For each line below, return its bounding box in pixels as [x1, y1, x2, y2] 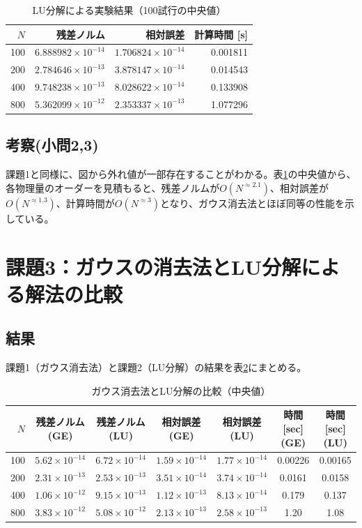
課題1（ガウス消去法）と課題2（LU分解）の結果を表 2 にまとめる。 [6, 360, 307, 375]
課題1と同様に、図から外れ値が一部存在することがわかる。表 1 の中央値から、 [6, 167, 356, 181]
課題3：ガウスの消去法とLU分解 [6, 252, 301, 280]
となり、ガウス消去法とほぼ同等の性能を [160, 195, 345, 210]
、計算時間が [56, 195, 115, 210]
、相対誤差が [270, 180, 329, 195]
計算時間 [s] [194, 27, 248, 41]
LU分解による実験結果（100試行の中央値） [32, 3, 226, 17]
